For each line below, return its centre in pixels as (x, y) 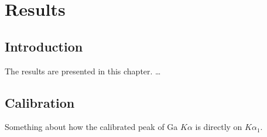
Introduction (44, 46)
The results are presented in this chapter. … (83, 71)
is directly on (219, 127)
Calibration (40, 102)
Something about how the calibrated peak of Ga (91, 127)
